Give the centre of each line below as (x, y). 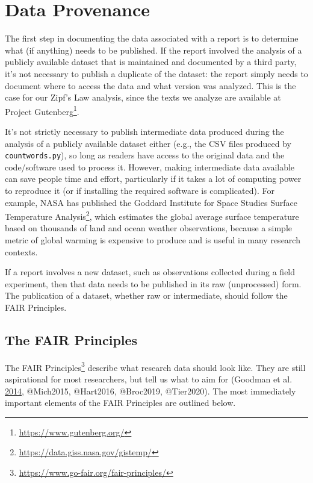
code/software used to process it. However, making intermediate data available (150, 167)
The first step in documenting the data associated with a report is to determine (152, 38)
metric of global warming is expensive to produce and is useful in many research (153, 240)
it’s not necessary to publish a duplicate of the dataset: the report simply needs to (156, 73)
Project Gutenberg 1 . (42, 110)
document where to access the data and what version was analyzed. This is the (150, 85)
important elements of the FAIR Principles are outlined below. (120, 403)
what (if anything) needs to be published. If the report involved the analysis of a (153, 50)
